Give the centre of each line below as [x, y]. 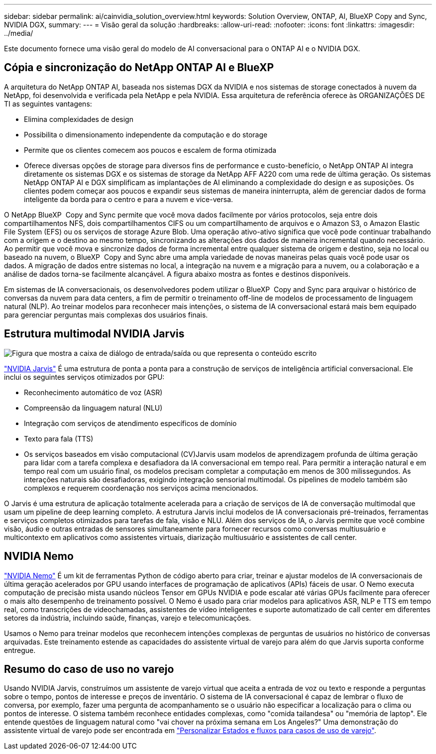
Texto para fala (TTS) [59, 438]
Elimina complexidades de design [79, 119]
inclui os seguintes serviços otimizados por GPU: [84, 377]
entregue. [20, 650]
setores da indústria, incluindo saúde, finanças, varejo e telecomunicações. [128, 618]
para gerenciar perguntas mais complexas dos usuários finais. [106, 315]
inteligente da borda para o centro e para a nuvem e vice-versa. [129, 199]
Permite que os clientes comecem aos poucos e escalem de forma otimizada [150, 150]
